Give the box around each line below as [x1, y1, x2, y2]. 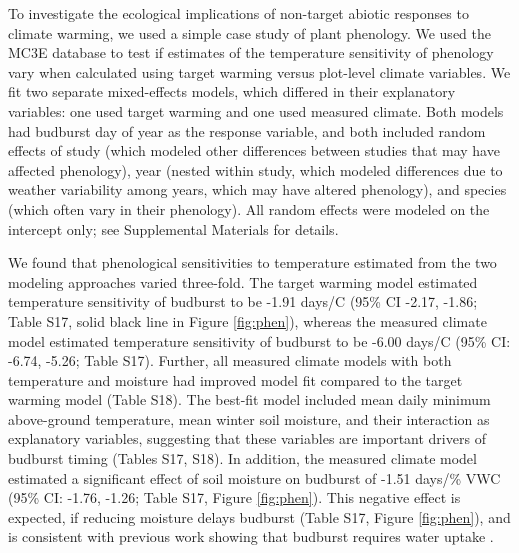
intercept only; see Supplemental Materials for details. [8, 218, 339, 239]
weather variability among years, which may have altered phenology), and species [8, 179, 507, 200]
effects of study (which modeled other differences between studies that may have [8, 140, 500, 161]
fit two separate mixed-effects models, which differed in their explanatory [8, 81, 456, 102]
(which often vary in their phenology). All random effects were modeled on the [8, 198, 490, 219]
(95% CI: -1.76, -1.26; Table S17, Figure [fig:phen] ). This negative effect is [8, 487, 461, 508]
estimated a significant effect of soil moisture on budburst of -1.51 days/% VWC [8, 467, 501, 488]
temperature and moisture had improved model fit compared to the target [8, 369, 463, 390]
